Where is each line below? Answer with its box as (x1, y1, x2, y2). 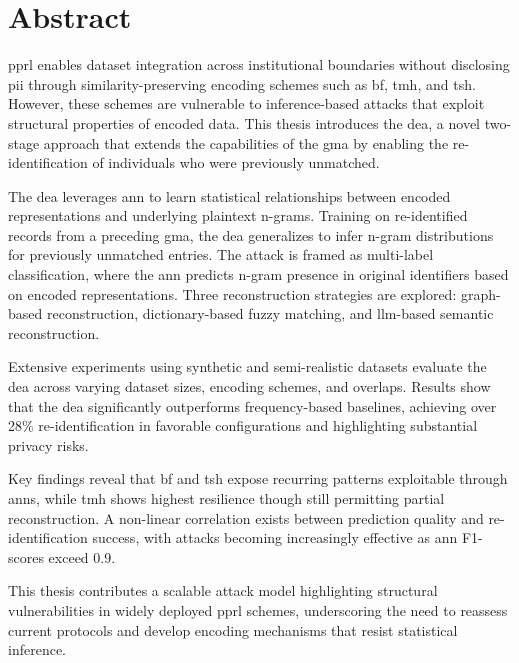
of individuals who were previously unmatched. (92, 152, 380, 173)
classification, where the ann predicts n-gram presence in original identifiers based (8, 264, 509, 285)
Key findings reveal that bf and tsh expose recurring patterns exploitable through (8, 468, 508, 489)
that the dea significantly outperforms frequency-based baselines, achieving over (8, 395, 497, 416)
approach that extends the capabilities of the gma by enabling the (43, 132, 449, 153)
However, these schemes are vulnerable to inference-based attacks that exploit (8, 93, 485, 114)
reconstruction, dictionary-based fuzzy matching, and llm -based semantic (46, 303, 494, 324)
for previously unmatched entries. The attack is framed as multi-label (8, 244, 434, 265)
